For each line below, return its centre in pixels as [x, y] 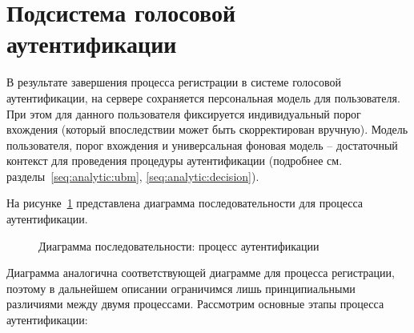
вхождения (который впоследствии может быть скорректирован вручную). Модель [207, 129]
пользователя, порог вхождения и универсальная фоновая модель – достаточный [202, 144]
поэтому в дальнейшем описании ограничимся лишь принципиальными [181, 288]
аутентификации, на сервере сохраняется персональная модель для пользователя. [203, 97]
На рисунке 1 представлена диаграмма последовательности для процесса [185, 203]
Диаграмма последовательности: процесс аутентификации [179, 245]
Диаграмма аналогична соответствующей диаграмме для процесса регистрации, [201, 273]
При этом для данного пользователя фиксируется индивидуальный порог [184, 113]
